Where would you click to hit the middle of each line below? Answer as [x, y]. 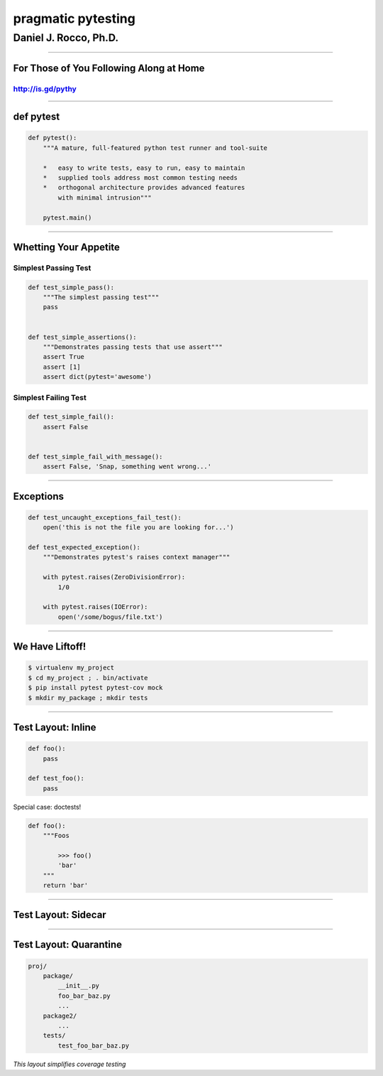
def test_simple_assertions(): [83, 337]
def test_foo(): [56, 779]
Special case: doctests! [47, 807]
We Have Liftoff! [50, 647]
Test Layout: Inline [55, 727]
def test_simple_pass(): [71, 287]
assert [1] [62, 367]
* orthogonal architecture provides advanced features [144, 188]
